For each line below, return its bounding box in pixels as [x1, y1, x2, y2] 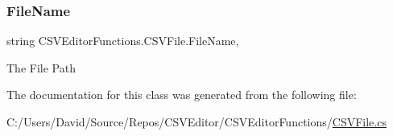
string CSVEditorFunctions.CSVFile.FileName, [6, 32, 239, 49]
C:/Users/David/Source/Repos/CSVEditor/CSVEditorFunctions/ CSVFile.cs [6, 113, 387, 130]
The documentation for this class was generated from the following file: [6, 86, 357, 103]
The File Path [6, 59, 76, 76]
